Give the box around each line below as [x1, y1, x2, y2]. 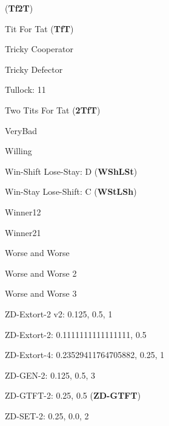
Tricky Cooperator [5, 42, 73, 55]
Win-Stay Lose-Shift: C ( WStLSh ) [5, 185, 137, 198]
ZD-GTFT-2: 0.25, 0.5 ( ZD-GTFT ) [5, 389, 141, 402]
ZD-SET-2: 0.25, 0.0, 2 [5, 409, 89, 422]
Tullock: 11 [5, 83, 46, 96]
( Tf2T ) [5, 2, 33, 14]
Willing [5, 144, 32, 157]
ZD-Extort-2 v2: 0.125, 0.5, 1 [5, 307, 113, 320]
